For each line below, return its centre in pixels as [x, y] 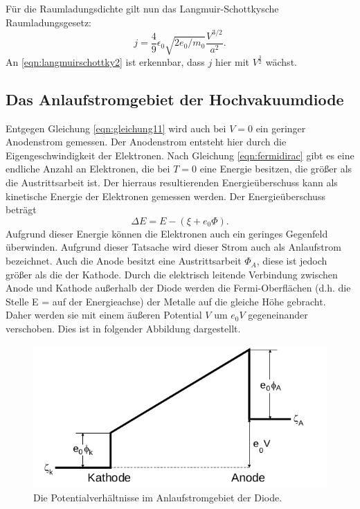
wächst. [281, 61]
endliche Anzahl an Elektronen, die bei [88, 169]
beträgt [21, 209]
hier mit [232, 61]
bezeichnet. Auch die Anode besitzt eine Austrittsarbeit [124, 261]
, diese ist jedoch [292, 261]
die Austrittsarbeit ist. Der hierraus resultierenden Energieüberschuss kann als [172, 182]
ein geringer [281, 128]
